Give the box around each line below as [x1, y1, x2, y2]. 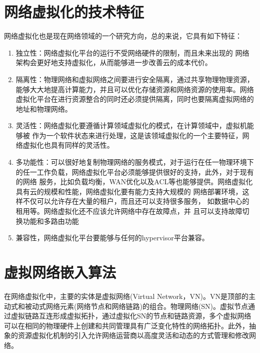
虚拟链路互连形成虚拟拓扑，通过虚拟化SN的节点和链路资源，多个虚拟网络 [10, 310, 251, 321]
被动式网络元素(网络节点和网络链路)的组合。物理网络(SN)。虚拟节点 [24, 300, 248, 311]
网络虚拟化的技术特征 [4, 2, 144, 22]
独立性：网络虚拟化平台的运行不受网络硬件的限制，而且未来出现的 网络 [15, 47, 249, 58]
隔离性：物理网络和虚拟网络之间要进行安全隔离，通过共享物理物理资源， [15, 74, 254, 84]
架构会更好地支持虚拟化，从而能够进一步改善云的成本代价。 [15, 57, 212, 68]
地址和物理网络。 [15, 103, 72, 114]
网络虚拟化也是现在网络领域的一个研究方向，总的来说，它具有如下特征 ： [4, 31, 242, 41]
